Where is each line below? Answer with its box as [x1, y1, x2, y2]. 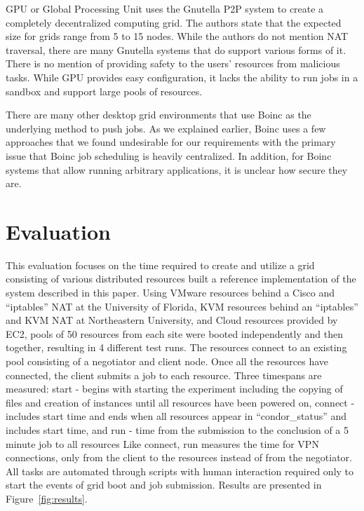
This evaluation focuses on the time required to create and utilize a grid [6, 257, 315, 272]
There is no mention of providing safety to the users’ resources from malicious [6, 56, 340, 71]
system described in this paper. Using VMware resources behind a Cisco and [6, 285, 335, 300]
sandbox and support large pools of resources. [6, 83, 203, 98]
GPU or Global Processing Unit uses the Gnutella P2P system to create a [6, 1, 324, 15]
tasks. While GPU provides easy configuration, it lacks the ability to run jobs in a [6, 69, 358, 84]
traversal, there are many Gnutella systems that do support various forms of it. [6, 42, 346, 57]
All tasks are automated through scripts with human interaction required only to [6, 463, 354, 478]
